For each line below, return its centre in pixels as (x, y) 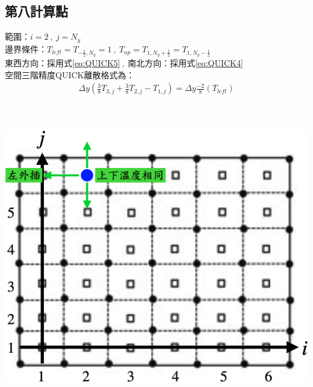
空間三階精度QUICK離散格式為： (70, 74)
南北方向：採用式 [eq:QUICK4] (185, 63)
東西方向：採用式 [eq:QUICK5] (63, 63)
